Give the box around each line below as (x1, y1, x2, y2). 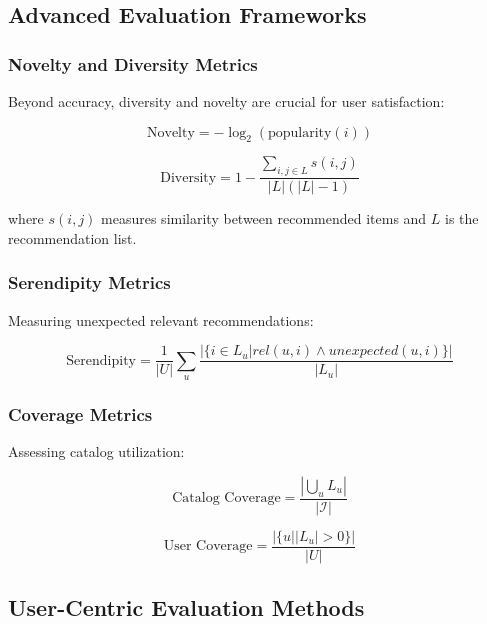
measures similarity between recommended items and (101, 208, 427, 229)
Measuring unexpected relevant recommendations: (8, 309, 314, 330)
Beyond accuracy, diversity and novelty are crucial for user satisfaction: (8, 91, 445, 111)
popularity (267, 125, 332, 140)
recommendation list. (8, 227, 137, 248)
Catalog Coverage (172, 491, 281, 506)
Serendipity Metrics (8, 270, 171, 295)
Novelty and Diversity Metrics (8, 51, 258, 76)
